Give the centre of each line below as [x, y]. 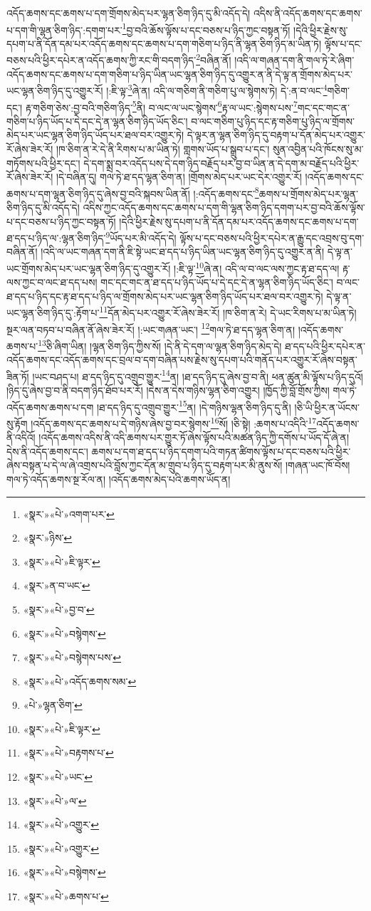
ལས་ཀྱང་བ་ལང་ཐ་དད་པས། [52, 282]
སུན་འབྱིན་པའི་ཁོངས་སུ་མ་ [318, 148]
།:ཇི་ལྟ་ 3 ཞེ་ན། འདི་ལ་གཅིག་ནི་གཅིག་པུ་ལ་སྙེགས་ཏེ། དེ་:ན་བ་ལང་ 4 [217, 89]
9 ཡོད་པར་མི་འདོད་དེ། [141, 237]
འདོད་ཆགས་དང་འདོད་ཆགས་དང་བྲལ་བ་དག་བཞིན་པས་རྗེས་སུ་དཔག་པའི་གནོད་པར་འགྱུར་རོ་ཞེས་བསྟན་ [182, 360]
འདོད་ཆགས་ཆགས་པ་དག [50, 407]
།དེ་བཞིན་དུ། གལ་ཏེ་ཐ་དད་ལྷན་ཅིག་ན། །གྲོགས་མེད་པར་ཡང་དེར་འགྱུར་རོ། [179, 177]
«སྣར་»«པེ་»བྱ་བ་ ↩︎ [59, 609]
